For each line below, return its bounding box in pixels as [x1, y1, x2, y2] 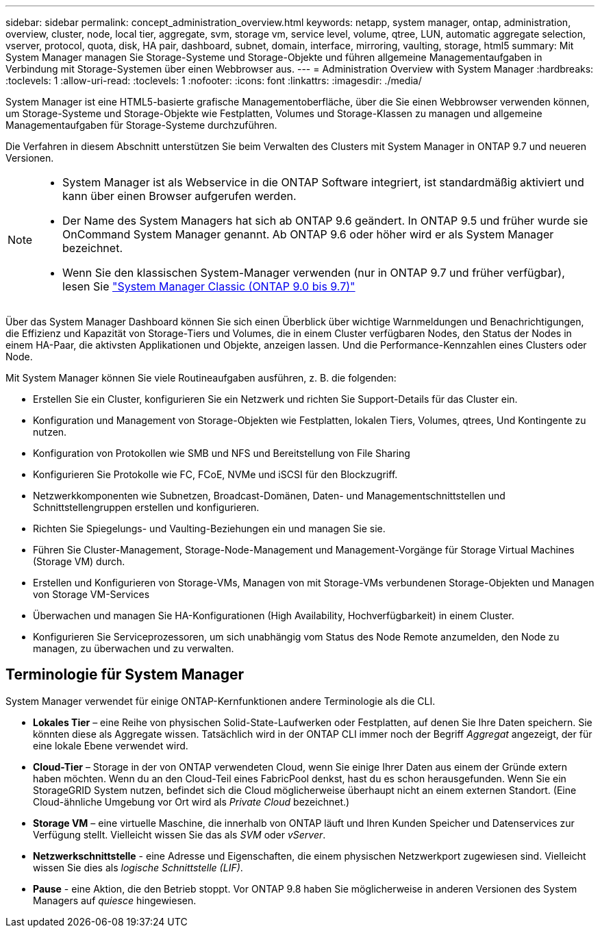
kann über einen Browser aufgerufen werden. [62, 189, 297, 203]
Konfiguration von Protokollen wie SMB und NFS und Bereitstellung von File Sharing [33, 447, 410, 459]
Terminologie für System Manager [5, 666, 245, 684]
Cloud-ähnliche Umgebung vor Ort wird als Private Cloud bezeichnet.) [33, 795, 350, 808]
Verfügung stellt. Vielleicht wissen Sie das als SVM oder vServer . [33, 828, 326, 841]
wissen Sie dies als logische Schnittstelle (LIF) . [33, 861, 243, 873]
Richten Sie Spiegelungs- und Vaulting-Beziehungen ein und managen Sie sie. [33, 523, 386, 534]
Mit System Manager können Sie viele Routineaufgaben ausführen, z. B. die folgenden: [5, 372, 397, 384]
